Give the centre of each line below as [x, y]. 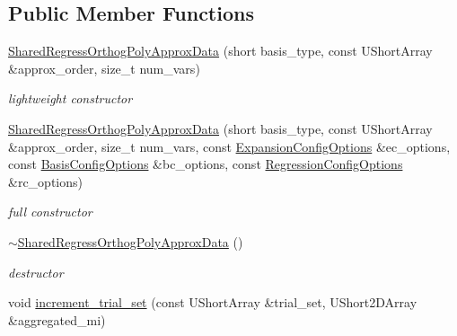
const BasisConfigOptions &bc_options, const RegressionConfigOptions [206, 164]
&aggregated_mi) [57, 319]
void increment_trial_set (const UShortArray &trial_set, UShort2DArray [213, 302]
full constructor [50, 212]
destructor [36, 272]
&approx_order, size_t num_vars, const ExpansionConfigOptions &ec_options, [229, 146]
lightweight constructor [70, 98]
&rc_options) [45, 181]
